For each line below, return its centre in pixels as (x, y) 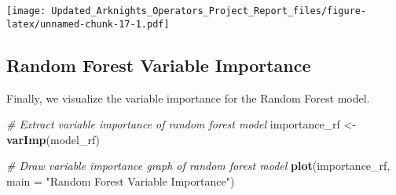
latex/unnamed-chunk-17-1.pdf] (88, 24)
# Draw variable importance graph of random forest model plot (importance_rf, (198, 166)
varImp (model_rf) (53, 139)
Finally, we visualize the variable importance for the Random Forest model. (188, 97)
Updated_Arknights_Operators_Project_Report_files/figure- (209, 11)
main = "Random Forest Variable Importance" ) (121, 181)
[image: (26, 11)
